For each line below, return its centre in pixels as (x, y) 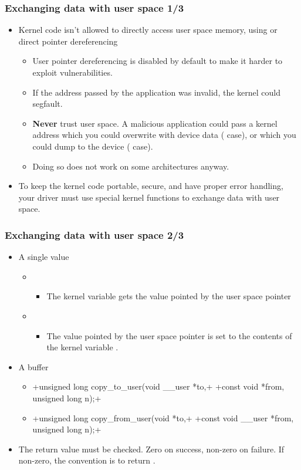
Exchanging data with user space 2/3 (94, 234)
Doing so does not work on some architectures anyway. (131, 166)
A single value (44, 257)
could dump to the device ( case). (93, 146)
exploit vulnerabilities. (72, 72)
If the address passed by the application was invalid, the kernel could (157, 92)
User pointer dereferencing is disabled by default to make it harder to (158, 61)
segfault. (48, 104)
